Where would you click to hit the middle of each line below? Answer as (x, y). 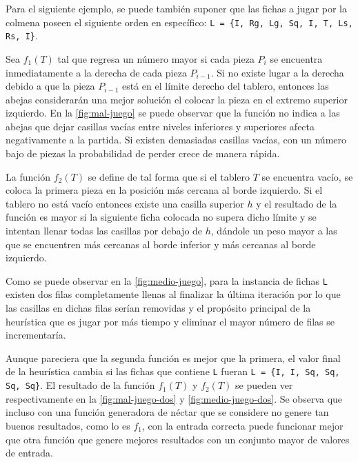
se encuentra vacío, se (307, 176)
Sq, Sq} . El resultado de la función (80, 385)
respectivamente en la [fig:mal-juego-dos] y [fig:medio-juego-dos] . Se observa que (174, 398)
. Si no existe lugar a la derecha (277, 72)
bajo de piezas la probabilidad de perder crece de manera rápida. (143, 153)
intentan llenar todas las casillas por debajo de (104, 231)
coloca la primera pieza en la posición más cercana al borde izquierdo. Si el (164, 190)
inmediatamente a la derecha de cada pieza (96, 72)
